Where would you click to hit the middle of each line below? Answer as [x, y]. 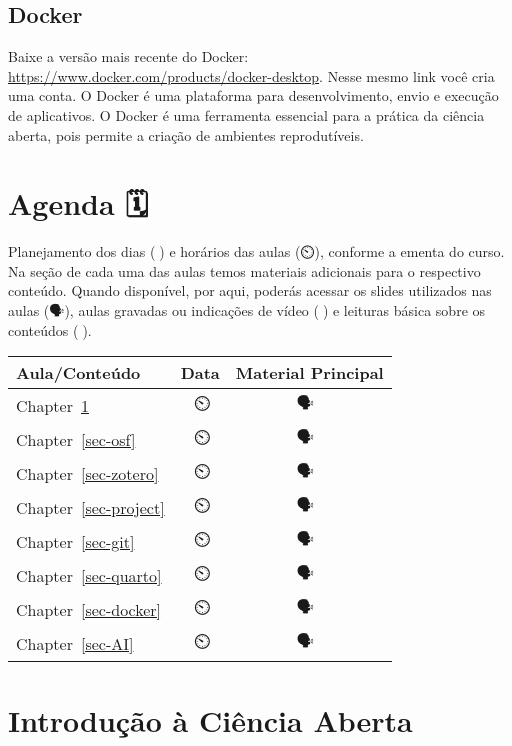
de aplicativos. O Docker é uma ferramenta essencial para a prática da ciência [246, 114]
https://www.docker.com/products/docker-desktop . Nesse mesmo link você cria [251, 75]
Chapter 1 [52, 405]
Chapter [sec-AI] [75, 643]
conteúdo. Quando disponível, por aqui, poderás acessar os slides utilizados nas [250, 290]
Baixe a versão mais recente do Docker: [128, 56]
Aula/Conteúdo [78, 373]
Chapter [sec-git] [75, 541]
